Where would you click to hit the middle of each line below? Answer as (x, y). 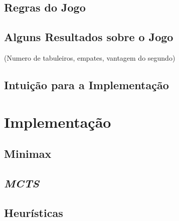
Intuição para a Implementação (86, 84)
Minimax (28, 154)
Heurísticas (34, 212)
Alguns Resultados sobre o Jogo (89, 37)
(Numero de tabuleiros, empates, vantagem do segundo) (90, 57)
